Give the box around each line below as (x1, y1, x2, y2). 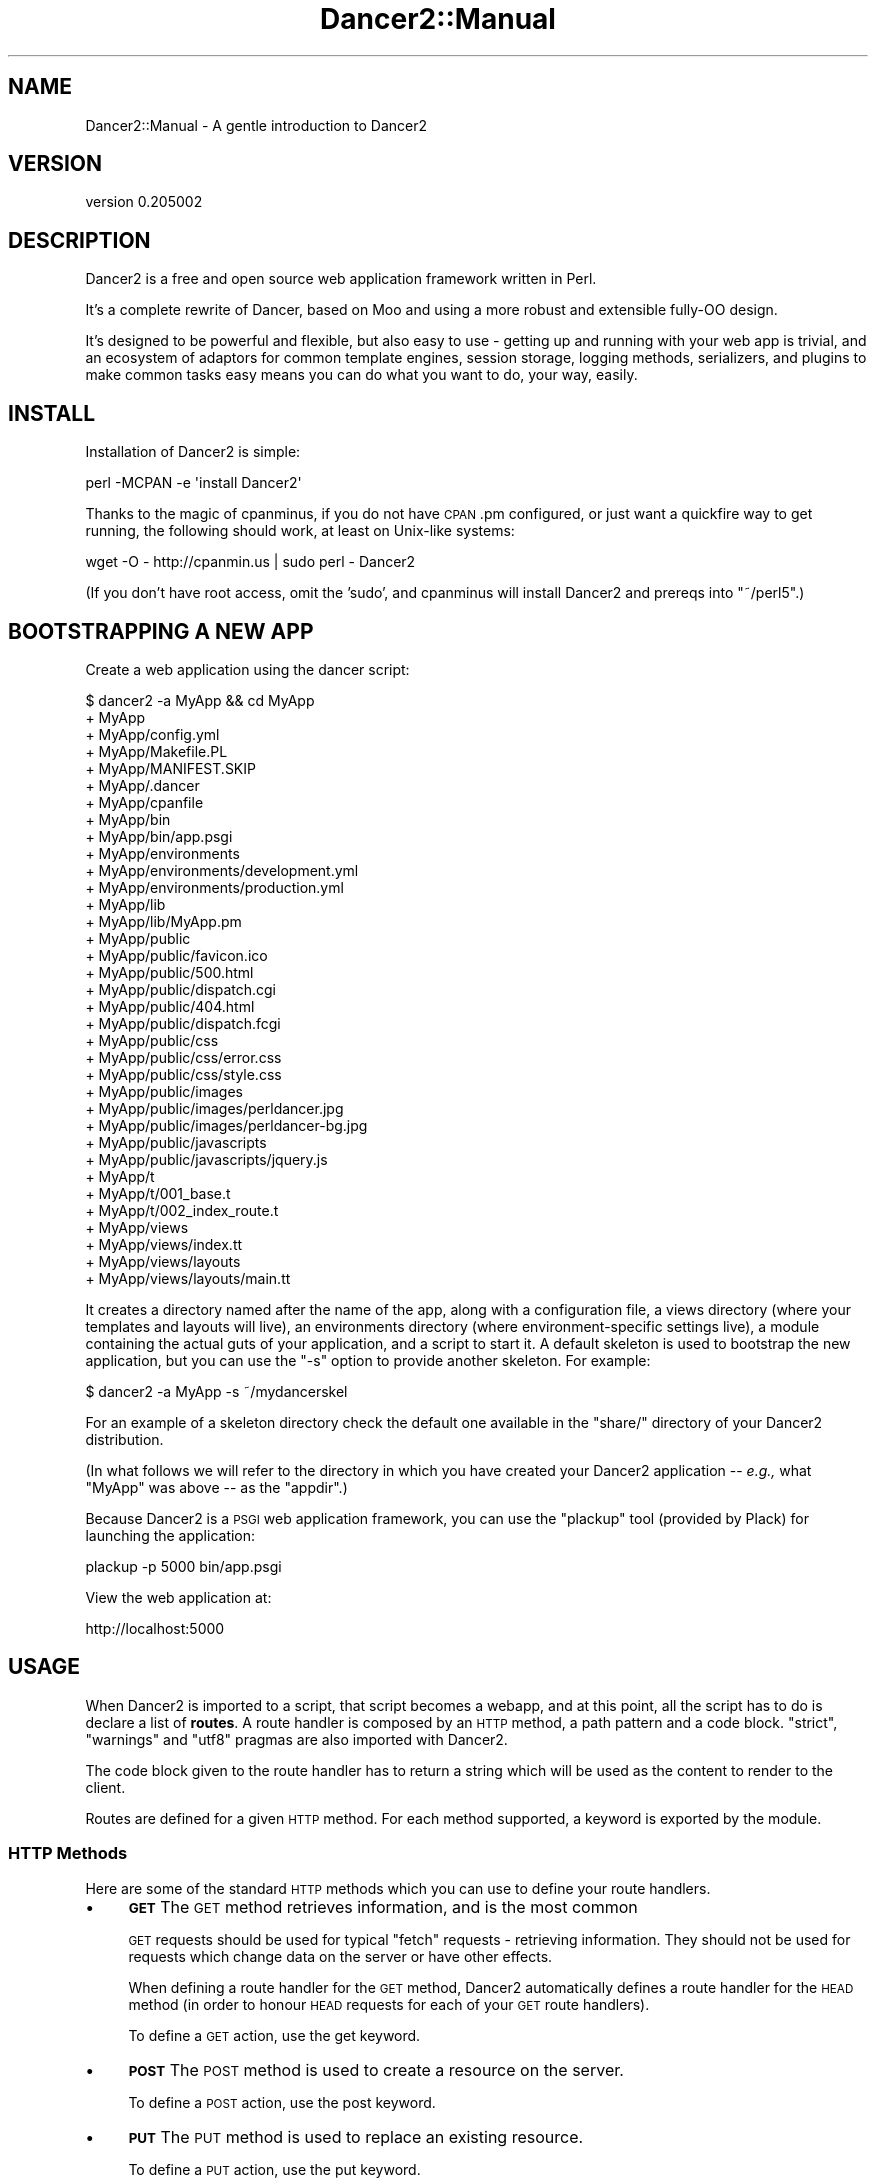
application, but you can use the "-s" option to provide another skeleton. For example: (85, 1351, 651, 1369)
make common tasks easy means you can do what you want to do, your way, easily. (85, 366, 638, 384)
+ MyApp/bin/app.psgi (85, 827, 233, 845)
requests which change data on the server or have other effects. (128, 1947, 553, 1965)
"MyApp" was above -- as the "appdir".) (85, 1478, 348, 1496)
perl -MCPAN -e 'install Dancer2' (85, 474, 302, 492)
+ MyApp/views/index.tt (85, 1235, 243, 1253)
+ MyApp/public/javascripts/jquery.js (85, 1150, 328, 1168)
